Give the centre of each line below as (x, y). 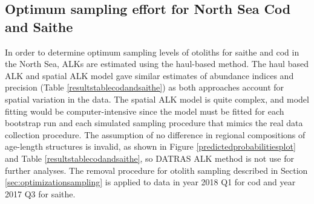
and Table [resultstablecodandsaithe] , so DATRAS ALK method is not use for (149, 158)
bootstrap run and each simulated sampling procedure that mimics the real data (154, 123)
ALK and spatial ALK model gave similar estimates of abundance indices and (149, 75)
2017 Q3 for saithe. (40, 193)
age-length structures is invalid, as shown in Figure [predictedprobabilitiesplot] (150, 146)
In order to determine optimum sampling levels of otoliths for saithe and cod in (152, 52)
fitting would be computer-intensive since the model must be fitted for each (145, 111)
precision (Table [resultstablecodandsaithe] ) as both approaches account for (145, 87)
